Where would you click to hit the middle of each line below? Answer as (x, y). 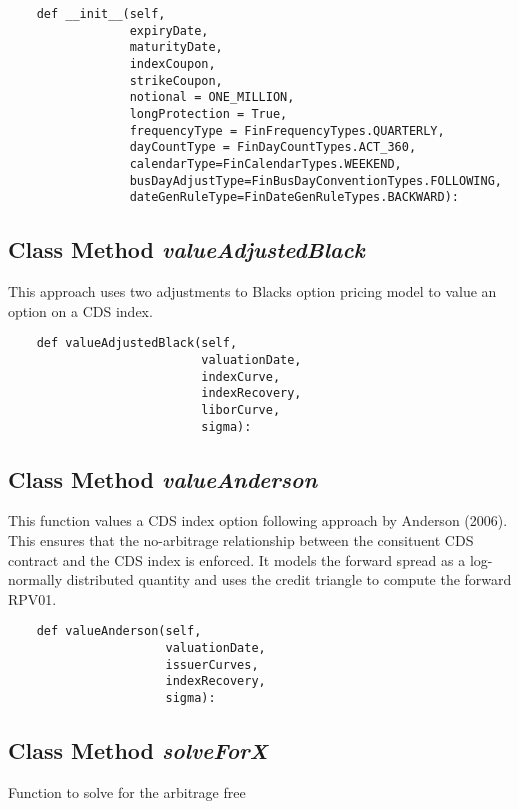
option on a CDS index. (80, 310)
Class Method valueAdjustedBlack (186, 249)
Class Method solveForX (138, 750)
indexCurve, (241, 376)
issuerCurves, (212, 664)
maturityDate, (176, 47)
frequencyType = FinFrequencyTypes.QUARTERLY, (287, 130)
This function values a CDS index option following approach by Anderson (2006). (258, 520)
